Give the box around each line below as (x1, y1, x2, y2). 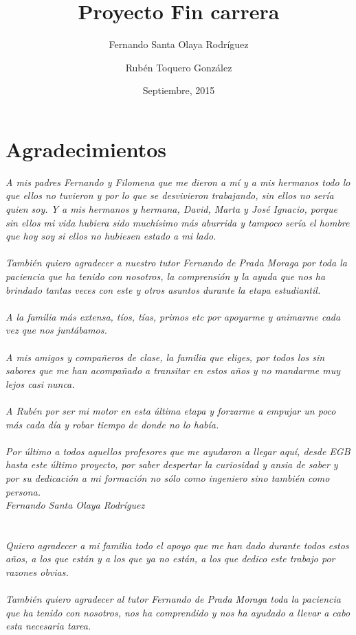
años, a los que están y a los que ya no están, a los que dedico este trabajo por (5, 551, 335, 566)
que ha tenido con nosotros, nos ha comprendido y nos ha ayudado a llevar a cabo (5, 605, 351, 619)
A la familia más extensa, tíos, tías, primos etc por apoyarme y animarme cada (5, 309, 341, 323)
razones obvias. (5, 565, 69, 579)
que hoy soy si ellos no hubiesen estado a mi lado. (5, 229, 216, 243)
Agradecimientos (5, 135, 167, 163)
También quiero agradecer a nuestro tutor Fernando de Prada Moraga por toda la (5, 255, 347, 270)
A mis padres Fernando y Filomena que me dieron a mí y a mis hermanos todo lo (5, 174, 351, 189)
